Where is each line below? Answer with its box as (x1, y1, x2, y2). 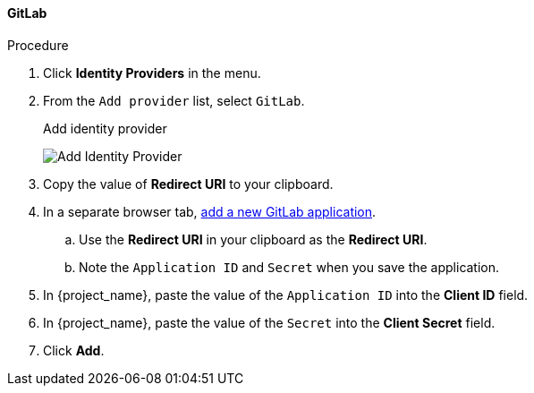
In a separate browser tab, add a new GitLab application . (43, 203, 377, 219)
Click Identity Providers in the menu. (43, 64, 261, 81)
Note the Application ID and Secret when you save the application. (79, 259, 500, 275)
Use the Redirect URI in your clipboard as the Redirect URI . (79, 231, 428, 247)
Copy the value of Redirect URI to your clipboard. (43, 175, 334, 192)
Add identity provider (43, 120, 167, 136)
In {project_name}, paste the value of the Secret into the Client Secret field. (43, 314, 496, 330)
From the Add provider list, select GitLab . (43, 92, 305, 108)
